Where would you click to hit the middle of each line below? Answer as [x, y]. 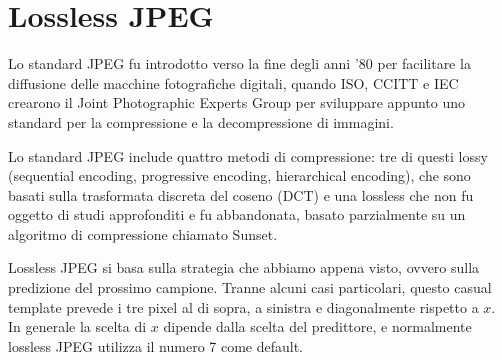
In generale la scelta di [77, 326]
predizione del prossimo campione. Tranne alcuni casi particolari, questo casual [250, 287]
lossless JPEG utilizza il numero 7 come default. [156, 345]
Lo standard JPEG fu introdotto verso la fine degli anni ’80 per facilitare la [239, 63]
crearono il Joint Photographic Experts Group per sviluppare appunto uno [236, 102]
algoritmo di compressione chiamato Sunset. [143, 233]
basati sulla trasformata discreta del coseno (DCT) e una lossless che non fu [241, 194]
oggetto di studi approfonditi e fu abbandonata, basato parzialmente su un [237, 214]
